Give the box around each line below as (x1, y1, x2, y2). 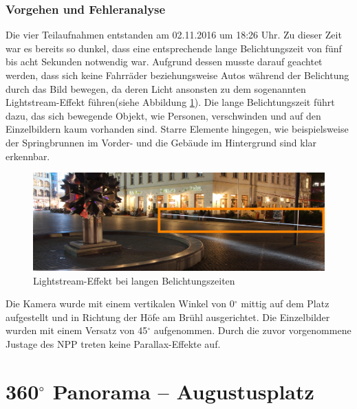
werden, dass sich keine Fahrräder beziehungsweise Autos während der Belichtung (6, 68, 349, 82)
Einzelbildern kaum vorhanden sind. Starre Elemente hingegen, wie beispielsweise (6, 122, 349, 136)
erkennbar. (6, 148, 50, 163)
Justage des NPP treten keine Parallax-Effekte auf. (6, 336, 221, 351)
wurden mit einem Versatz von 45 (6, 323, 148, 338)
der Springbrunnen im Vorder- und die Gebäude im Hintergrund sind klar (6, 135, 317, 149)
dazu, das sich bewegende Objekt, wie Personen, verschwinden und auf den (6, 108, 321, 122)
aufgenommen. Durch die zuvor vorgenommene (153, 323, 351, 338)
